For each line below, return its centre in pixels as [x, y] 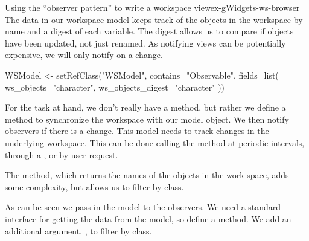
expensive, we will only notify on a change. [84, 55]
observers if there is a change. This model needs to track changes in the [137, 131]
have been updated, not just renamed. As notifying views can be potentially [145, 43]
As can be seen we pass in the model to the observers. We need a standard [143, 207]
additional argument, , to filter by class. [78, 230]
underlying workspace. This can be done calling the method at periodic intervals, [155, 142]
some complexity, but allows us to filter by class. [94, 186]
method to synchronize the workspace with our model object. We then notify [147, 119]
